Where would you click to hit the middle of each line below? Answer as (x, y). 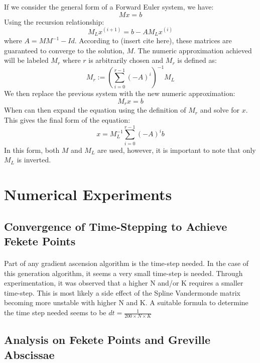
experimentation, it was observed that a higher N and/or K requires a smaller (124, 283)
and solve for (220, 110)
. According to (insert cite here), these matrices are (153, 40)
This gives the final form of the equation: (67, 120)
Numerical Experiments (88, 194)
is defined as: (197, 60)
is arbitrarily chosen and (126, 60)
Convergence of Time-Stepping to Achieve (116, 226)
